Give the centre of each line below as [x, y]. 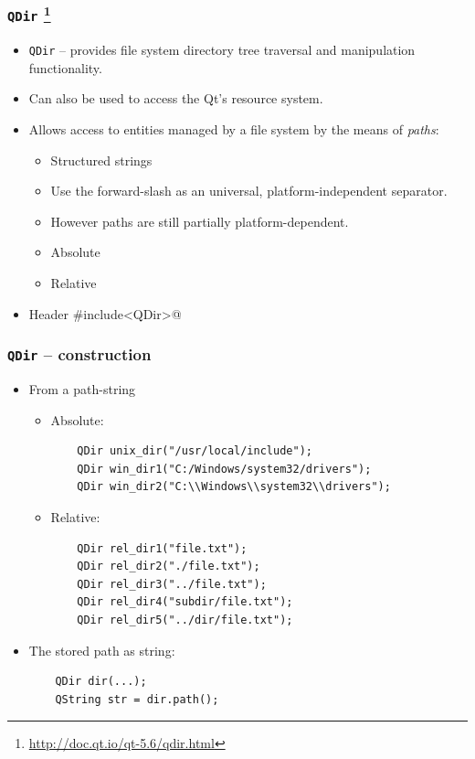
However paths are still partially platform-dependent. [200, 221]
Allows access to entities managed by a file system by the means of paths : [234, 129]
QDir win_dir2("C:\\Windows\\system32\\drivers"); [234, 487]
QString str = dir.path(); [137, 699]
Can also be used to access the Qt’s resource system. [176, 98]
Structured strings [101, 160]
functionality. [65, 67]
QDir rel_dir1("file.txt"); [162, 548]
